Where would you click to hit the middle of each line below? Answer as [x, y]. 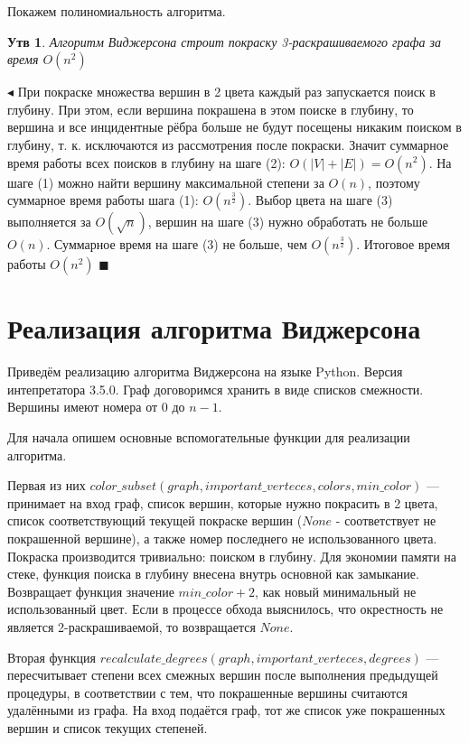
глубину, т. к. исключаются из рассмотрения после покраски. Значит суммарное [228, 144]
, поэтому [394, 182]
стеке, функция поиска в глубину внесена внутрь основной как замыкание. [213, 574]
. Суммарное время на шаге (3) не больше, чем [177, 244]
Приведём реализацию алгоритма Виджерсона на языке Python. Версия [205, 371]
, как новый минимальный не [336, 591]
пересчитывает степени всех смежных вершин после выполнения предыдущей [223, 675]
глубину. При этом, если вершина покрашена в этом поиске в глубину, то [211, 109]
